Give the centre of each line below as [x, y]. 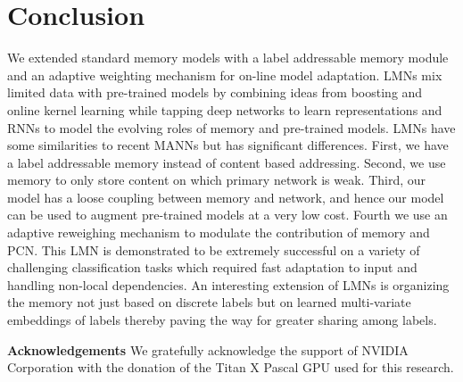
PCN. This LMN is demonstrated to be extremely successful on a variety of [214, 249]
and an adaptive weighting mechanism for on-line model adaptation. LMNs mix [225, 75]
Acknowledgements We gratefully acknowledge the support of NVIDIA [208, 349]
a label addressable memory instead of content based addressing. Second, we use [227, 162]
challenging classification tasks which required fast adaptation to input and [212, 267]
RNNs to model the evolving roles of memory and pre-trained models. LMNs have [231, 127]
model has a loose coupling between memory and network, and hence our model [226, 197]
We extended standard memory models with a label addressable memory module [228, 58]
